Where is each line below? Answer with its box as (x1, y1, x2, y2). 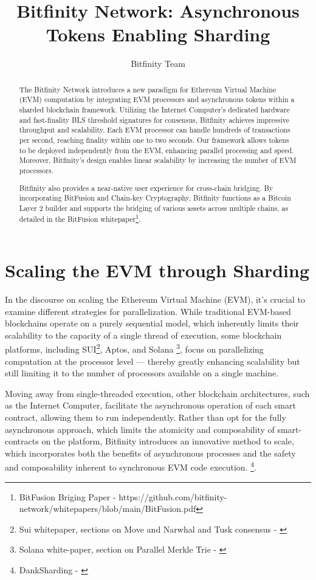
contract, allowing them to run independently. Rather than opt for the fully (5, 411, 286, 424)
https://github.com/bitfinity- (118, 490, 227, 503)
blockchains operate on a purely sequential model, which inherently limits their (5, 317, 299, 330)
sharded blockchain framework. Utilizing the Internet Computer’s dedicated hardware (19, 105, 290, 115)
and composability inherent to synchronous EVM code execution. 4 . (5, 459, 256, 474)
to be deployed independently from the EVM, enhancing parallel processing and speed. (19, 145, 294, 155)
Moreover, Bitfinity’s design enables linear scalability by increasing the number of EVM (19, 155, 297, 165)
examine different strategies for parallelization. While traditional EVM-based (5, 305, 291, 317)
